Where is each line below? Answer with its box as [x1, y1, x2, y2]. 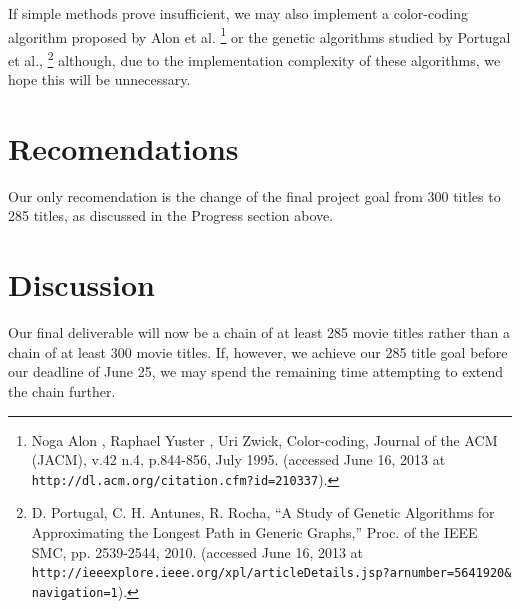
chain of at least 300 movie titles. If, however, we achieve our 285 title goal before [8, 341, 508, 362]
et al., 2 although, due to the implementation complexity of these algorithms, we [8, 46, 501, 70]
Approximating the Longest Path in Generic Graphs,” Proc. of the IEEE [31, 521, 478, 542]
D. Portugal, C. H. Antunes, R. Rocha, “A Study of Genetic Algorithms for [31, 502, 495, 523]
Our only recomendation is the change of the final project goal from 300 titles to [8, 185, 501, 206]
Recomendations [8, 127, 239, 168]
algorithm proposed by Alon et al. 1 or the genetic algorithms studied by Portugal [8, 23, 511, 47]
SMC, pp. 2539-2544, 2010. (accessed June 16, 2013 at [31, 541, 364, 562]
